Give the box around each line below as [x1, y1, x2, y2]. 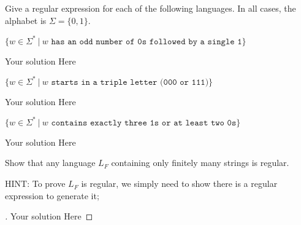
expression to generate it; [5, 189, 99, 202]
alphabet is [5, 14, 47, 26]
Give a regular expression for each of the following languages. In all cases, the [5, 2, 296, 14]
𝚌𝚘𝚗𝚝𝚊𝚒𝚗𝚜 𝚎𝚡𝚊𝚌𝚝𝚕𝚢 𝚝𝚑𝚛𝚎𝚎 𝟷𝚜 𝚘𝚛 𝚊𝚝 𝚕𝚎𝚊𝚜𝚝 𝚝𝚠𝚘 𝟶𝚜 [51, 118, 237, 127]
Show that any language [5, 156, 96, 169]
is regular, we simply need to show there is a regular [81, 177, 278, 190]
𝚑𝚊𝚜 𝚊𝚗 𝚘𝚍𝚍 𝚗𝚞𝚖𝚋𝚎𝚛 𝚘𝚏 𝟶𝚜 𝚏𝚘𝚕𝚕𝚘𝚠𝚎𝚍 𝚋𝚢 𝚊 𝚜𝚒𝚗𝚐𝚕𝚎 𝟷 [51, 37, 242, 46]
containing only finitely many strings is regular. [111, 156, 289, 169]
